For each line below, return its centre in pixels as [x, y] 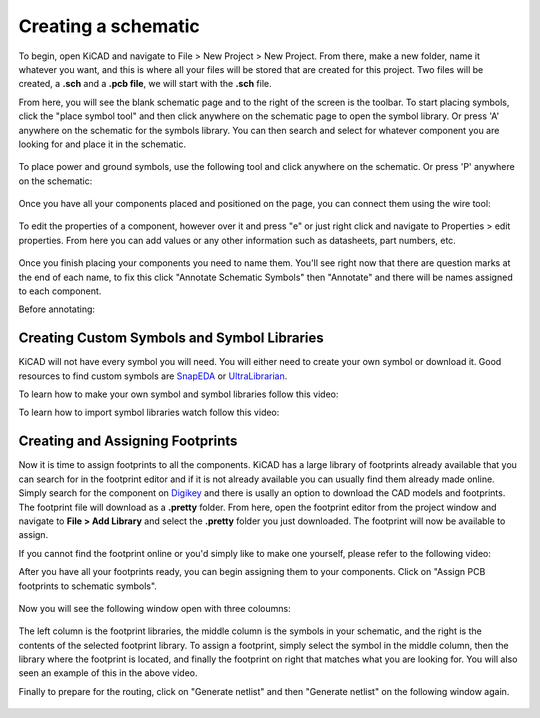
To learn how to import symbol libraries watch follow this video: [149, 412]
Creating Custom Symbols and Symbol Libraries [171, 338]
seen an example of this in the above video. [108, 673]
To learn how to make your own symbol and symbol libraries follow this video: [178, 394]
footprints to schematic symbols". [87, 586]
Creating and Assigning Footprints [128, 441]
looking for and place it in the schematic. [102, 144]
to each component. [60, 291]
